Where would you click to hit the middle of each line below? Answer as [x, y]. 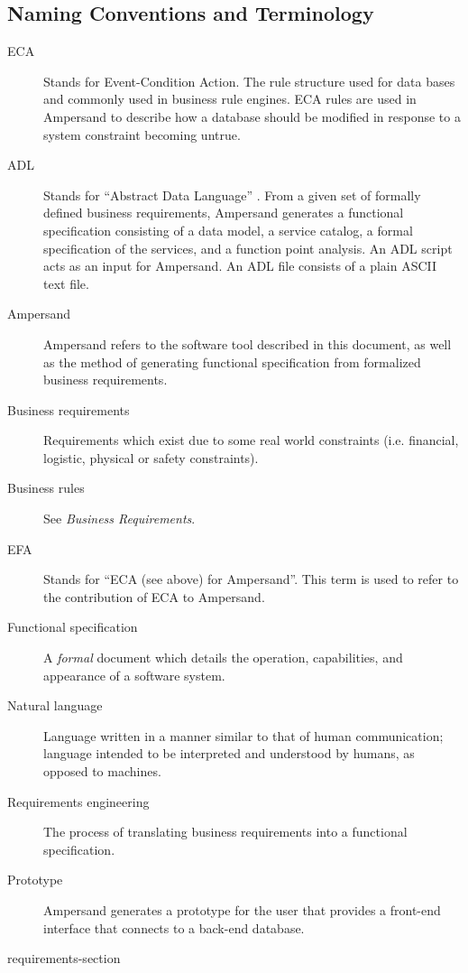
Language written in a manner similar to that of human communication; [243, 735]
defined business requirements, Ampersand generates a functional [224, 213]
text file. [66, 283]
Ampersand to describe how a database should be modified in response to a [252, 116]
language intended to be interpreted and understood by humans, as [229, 753]
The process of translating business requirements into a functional [225, 832]
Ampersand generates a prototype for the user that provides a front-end [242, 909]
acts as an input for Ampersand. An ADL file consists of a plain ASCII [240, 266]
